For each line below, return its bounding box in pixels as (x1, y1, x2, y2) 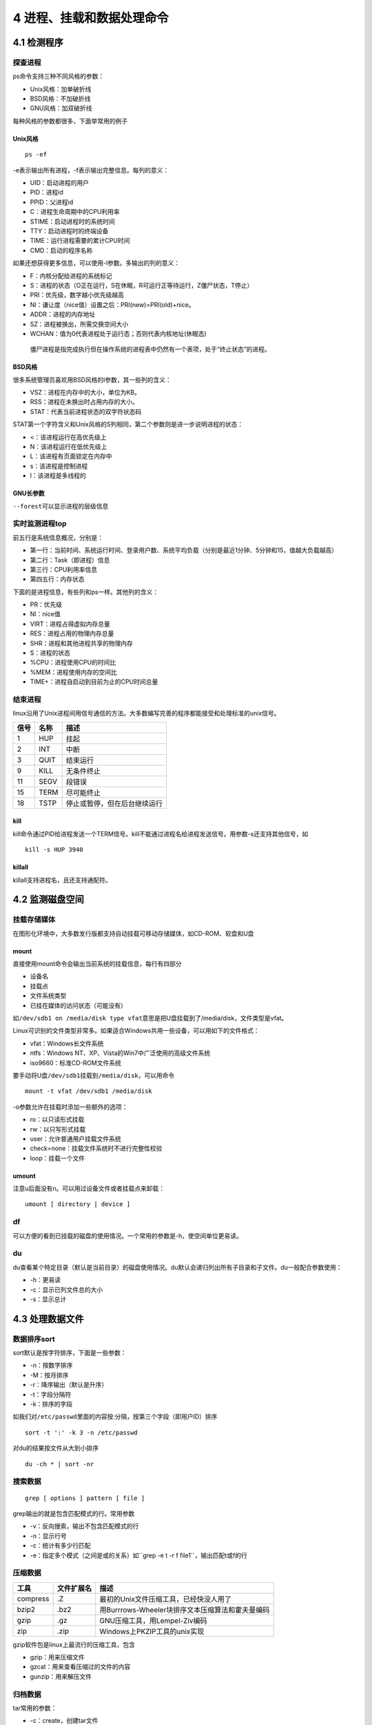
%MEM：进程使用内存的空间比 (30, 668, 117, 676)
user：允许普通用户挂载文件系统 (30, 1134, 122, 1143)
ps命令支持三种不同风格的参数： (12, 72, 105, 81)
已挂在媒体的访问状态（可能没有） (30, 1001, 127, 1009)
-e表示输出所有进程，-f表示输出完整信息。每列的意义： (12, 166, 169, 174)
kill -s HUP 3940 (25, 846, 83, 854)
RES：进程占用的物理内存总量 (30, 629, 114, 638)
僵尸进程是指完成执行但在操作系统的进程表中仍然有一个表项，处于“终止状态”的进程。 (30, 345, 271, 353)
